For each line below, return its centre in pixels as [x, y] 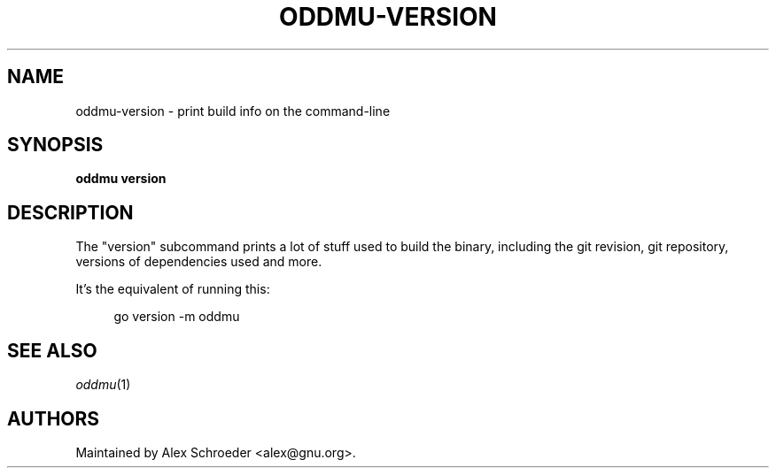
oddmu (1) [103, 385]
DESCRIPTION [70, 212]
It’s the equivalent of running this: [173, 289]
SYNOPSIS [55, 145]
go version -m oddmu [177, 317]
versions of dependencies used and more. [199, 262]
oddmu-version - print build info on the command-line [233, 111]
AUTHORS [54, 418]
